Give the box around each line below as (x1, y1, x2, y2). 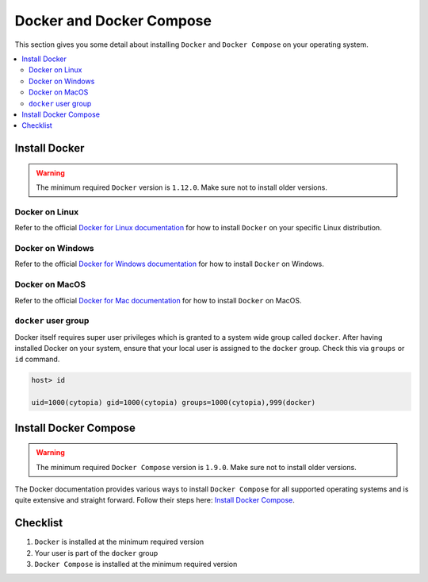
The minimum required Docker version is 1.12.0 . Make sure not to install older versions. (36, 183, 328, 192)
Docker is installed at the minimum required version (34, 537, 204, 547)
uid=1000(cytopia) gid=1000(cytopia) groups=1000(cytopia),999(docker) (31, 398, 316, 407)
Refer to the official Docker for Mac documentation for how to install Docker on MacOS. (14, 295, 302, 305)
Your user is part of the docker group (34, 548, 159, 557)
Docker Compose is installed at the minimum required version (34, 560, 238, 569)
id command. (14, 354, 60, 364)
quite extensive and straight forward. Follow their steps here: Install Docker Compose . (14, 495, 295, 505)
